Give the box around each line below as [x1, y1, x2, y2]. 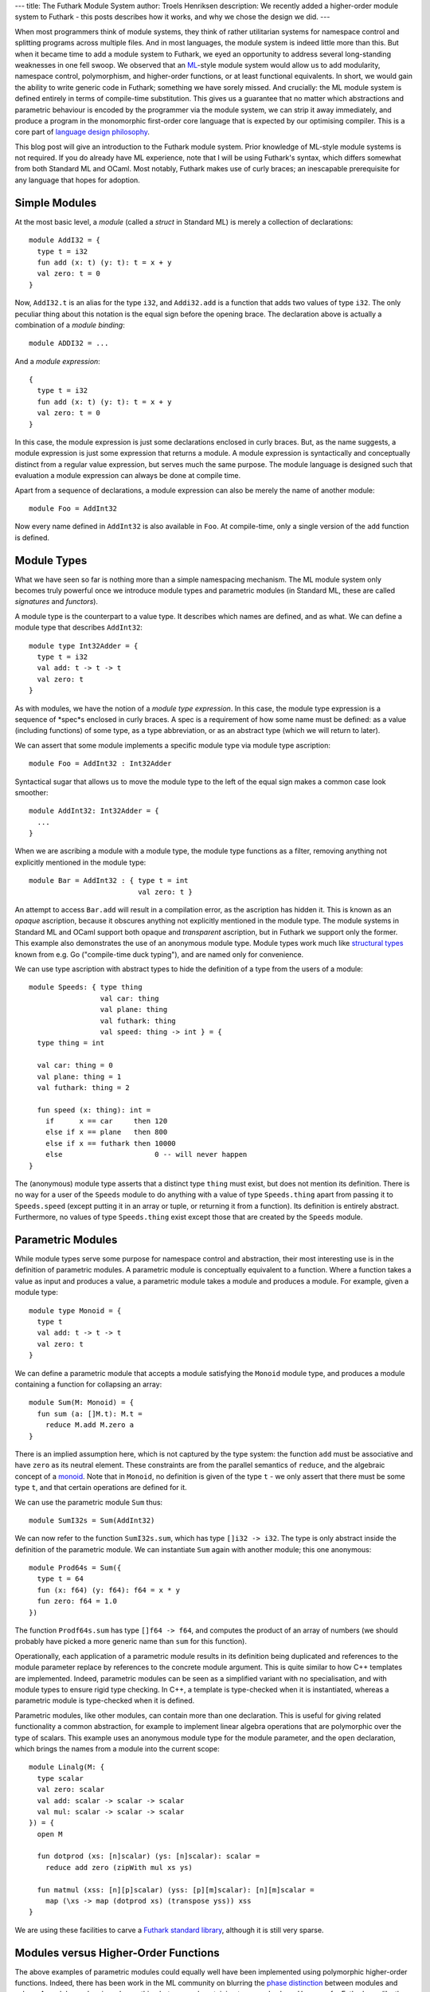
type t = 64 [37, 1574, 84, 1583]
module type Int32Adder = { [29, 641, 139, 650]
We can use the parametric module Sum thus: [14, 1497, 163, 1507]
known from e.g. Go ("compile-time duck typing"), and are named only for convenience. [14, 949, 304, 959]
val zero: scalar [37, 1785, 105, 1794]
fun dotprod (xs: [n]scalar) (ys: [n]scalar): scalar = [37, 1852, 260, 1861]
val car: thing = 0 [37, 1061, 113, 1070]
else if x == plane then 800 [45, 1127, 168, 1137]
